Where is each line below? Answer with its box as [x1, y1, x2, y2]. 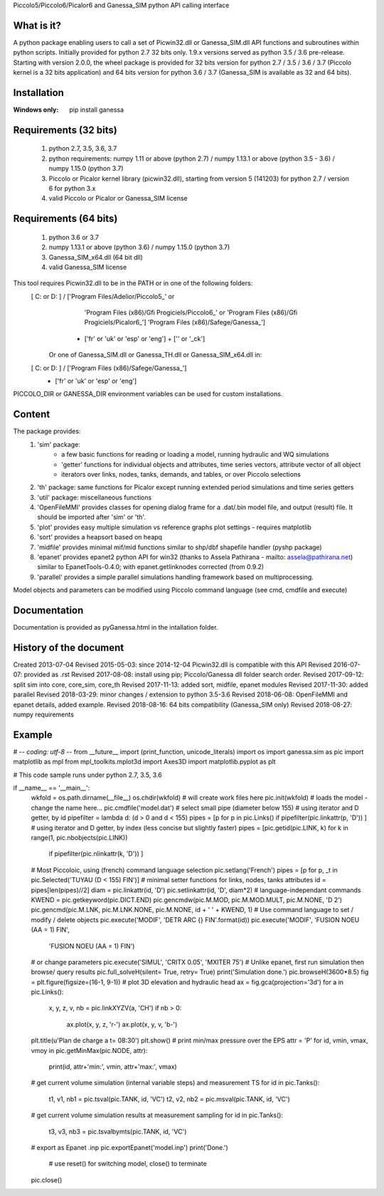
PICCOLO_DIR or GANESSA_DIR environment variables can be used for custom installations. [13, 390, 283, 398]
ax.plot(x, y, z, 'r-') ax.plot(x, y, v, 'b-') [66, 1020, 178, 1028]
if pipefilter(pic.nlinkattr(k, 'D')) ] [48, 850, 144, 858]
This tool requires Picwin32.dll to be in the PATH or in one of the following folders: [13, 279, 253, 287]
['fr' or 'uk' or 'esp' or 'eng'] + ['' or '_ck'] [84, 334, 206, 343]
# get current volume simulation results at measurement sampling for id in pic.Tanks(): [31, 1111, 284, 1120]
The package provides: [13, 427, 81, 435]
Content [13, 408, 50, 420]
